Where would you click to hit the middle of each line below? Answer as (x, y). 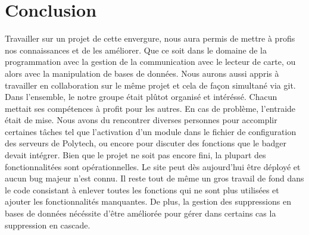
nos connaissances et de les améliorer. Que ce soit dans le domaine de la (136, 50)
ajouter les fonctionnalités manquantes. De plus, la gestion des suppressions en (148, 201)
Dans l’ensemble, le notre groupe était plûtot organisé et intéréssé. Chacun (141, 97)
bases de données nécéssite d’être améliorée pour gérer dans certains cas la (141, 213)
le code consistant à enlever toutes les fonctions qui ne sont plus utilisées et (142, 189)
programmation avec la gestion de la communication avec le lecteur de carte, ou (150, 62)
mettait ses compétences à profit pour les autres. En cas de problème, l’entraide (150, 108)
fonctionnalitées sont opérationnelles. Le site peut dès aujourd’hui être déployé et (153, 166)
